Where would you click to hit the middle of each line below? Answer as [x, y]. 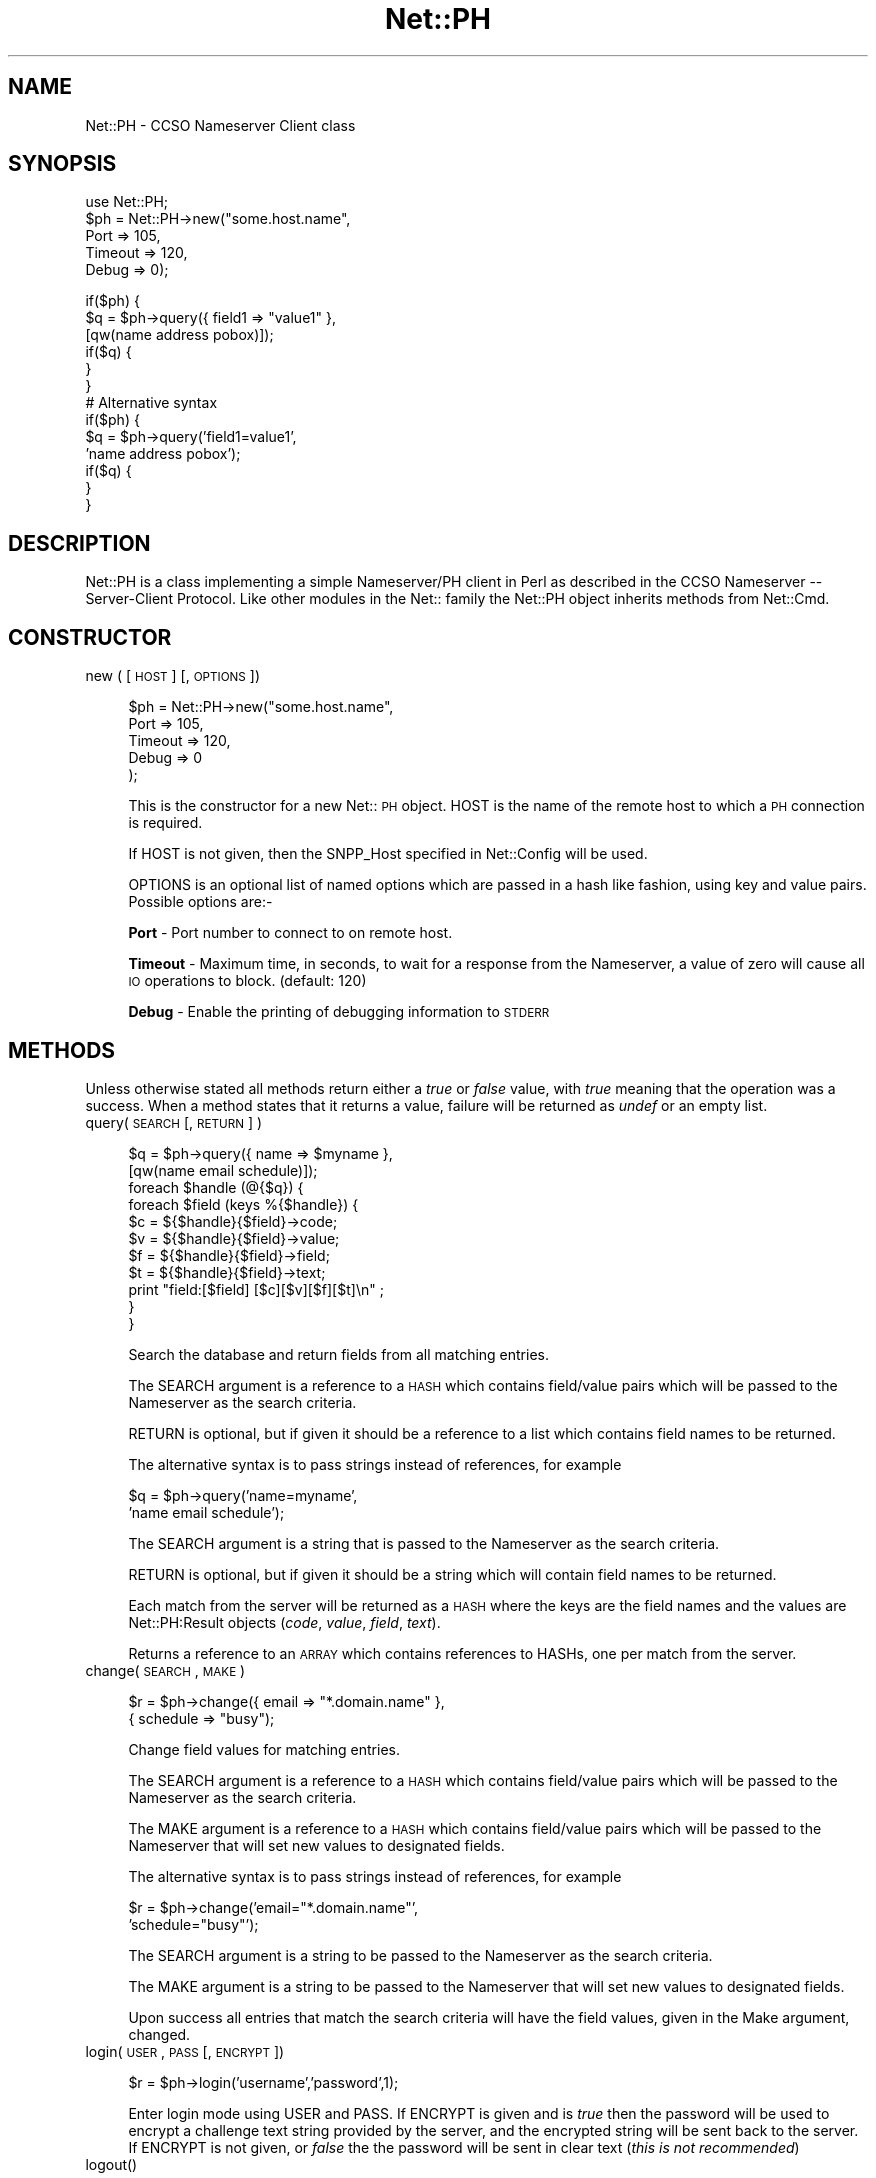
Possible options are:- [200, 902]
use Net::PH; [127, 202]
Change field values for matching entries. [264, 1749]
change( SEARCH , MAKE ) [165, 1670]
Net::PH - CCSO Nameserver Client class [220, 125]
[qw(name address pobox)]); [179, 335]
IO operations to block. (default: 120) [247, 981]
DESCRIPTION [79, 543]
